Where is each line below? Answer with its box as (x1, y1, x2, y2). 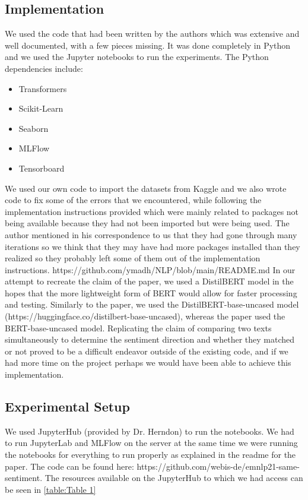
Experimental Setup (5, 397, 130, 416)
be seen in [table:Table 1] (5, 483, 96, 495)
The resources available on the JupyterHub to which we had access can (45, 471, 303, 484)
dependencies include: (5, 62, 83, 74)
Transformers (18, 82, 67, 94)
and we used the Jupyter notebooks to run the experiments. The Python (5, 50, 269, 63)
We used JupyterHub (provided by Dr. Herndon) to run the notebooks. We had (5, 425, 294, 437)
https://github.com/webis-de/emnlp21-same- (136, 460, 300, 472)
